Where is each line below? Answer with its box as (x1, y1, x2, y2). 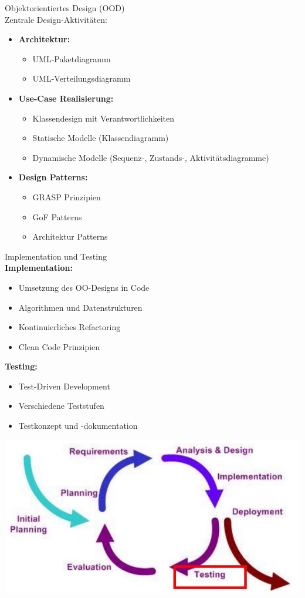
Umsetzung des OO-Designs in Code (18, 281, 150, 293)
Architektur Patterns (32, 230, 108, 243)
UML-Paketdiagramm (32, 52, 111, 65)
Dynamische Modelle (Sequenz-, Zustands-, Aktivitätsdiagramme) (32, 151, 269, 163)
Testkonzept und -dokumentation (18, 419, 138, 432)
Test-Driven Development (18, 379, 110, 392)
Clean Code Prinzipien (18, 340, 100, 352)
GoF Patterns (32, 210, 82, 223)
